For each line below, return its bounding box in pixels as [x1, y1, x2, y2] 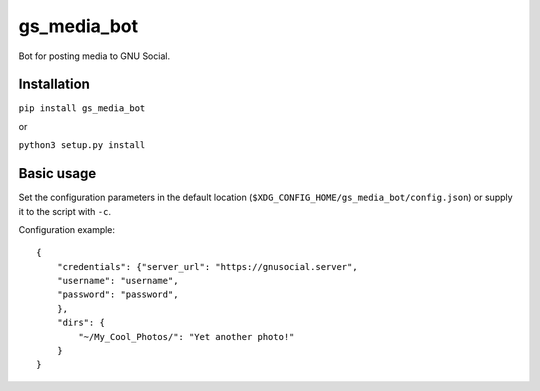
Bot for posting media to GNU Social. [18, 50, 170, 62]
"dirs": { [56, 317, 105, 329]
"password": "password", [56, 289, 179, 300]
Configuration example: [18, 223, 115, 235]
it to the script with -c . [18, 205, 112, 217]
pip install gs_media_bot [18, 103, 146, 114]
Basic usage [18, 165, 97, 182]
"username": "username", [56, 275, 179, 287]
